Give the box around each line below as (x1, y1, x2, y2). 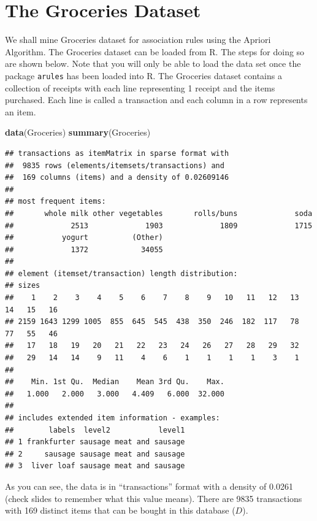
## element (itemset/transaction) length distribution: (5, 269, 238, 278)
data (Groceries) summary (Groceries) (5, 126, 151, 139)
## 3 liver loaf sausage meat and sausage (5, 461, 185, 471)
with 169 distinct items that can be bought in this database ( (5, 504, 235, 517)
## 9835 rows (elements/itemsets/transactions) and (5, 161, 224, 170)
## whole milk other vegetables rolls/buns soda (5, 209, 313, 218)
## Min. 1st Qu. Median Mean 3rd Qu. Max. (5, 377, 224, 387)
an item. (5, 105, 36, 118)
